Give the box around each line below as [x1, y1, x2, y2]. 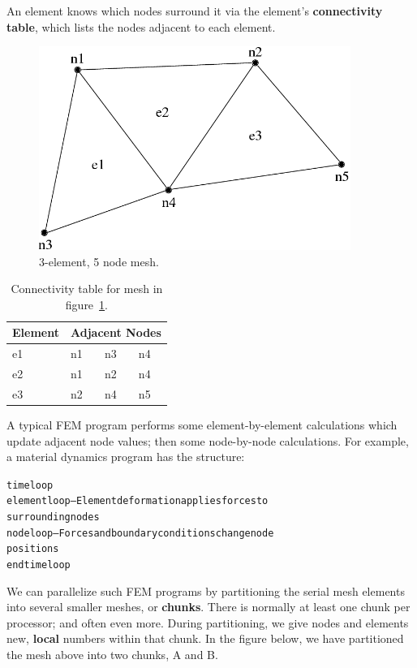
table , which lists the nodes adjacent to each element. [6, 18, 276, 35]
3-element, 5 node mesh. [39, 252, 159, 269]
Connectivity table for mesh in [11, 280, 163, 297]
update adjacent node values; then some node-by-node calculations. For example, [6, 432, 409, 449]
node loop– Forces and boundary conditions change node [6, 527, 274, 539]
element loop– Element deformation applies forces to [6, 495, 269, 507]
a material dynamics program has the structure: [6, 448, 245, 465]
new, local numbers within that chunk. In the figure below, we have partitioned [6, 630, 404, 647]
